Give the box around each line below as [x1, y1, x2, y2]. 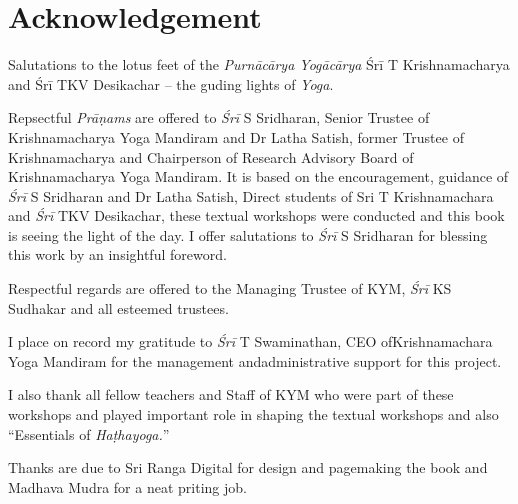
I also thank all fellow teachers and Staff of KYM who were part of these [8, 384, 454, 405]
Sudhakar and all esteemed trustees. [8, 297, 229, 318]
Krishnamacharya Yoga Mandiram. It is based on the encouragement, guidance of [8, 166, 509, 187]
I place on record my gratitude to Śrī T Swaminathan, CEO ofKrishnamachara [8, 331, 493, 352]
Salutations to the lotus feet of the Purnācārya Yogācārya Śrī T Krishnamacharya [8, 54, 510, 75]
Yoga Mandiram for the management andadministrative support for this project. [8, 350, 502, 371]
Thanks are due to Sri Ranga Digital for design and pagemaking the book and [8, 457, 488, 478]
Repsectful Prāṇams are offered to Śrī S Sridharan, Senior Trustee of [8, 107, 430, 128]
